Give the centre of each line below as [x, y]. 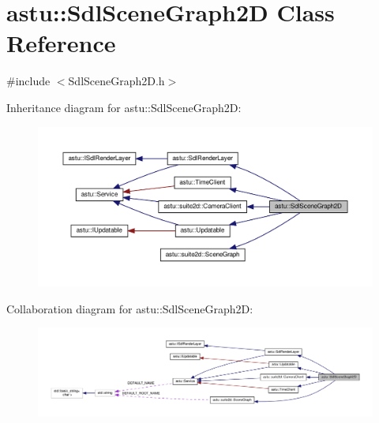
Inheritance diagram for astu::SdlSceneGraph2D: [124, 107]
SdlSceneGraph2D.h [116, 81]
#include [28, 81]
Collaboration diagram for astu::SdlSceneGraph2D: [130, 308]
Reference [61, 43]
